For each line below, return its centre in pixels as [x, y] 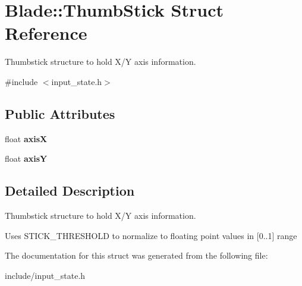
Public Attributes [60, 113]
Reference [46, 33]
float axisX [26, 138]
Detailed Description [70, 191]
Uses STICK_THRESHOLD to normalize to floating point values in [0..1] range [151, 235]
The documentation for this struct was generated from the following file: [136, 255]
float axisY [26, 158]
